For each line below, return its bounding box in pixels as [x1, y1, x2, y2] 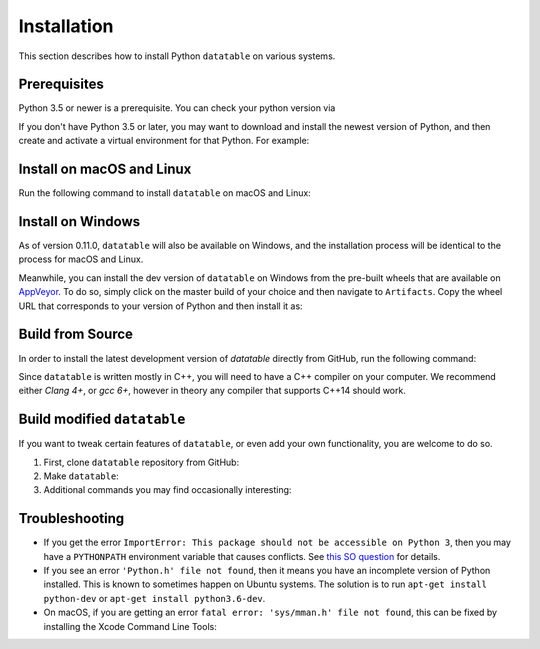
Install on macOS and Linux [18, 161, 192, 178]
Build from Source [18, 326, 134, 343]
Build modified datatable [18, 411, 186, 428]
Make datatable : [43, 470, 119, 482]
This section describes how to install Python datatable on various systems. [18, 50, 336, 62]
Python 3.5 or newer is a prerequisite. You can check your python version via [18, 102, 336, 114]
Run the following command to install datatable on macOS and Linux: [18, 187, 312, 199]
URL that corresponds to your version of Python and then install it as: [18, 300, 304, 312]
